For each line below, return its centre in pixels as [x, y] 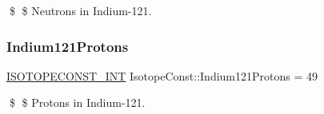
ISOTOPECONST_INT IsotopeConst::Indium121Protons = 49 [162, 75]
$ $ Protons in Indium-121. [77, 102]
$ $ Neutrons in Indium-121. [80, 10]
